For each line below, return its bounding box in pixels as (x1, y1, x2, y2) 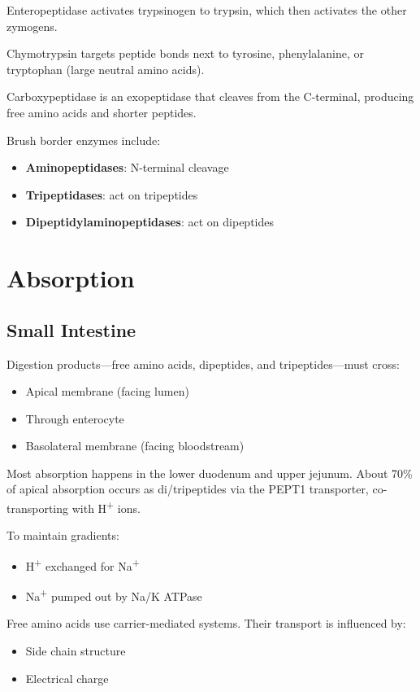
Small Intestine (6, 317, 136, 342)
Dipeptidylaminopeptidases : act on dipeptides (25, 213, 274, 230)
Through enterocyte (25, 410, 124, 427)
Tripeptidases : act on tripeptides (25, 186, 198, 203)
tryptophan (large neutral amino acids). (6, 60, 205, 77)
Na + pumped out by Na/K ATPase (25, 585, 202, 604)
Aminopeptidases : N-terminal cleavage (25, 159, 229, 176)
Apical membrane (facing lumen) (25, 383, 189, 400)
